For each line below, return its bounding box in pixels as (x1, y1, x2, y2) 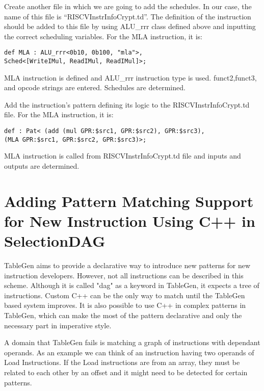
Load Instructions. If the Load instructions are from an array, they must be (4, 357, 240, 368)
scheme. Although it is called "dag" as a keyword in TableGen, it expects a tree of (4, 280, 259, 291)
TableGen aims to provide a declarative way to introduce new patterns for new (4, 260, 251, 271)
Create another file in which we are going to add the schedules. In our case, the (4, 1, 252, 11)
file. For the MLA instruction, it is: (4, 109, 114, 120)
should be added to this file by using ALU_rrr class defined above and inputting (4, 21, 256, 32)
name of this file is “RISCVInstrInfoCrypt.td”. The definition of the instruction (4, 11, 251, 21)
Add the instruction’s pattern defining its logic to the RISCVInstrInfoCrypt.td (4, 99, 250, 110)
